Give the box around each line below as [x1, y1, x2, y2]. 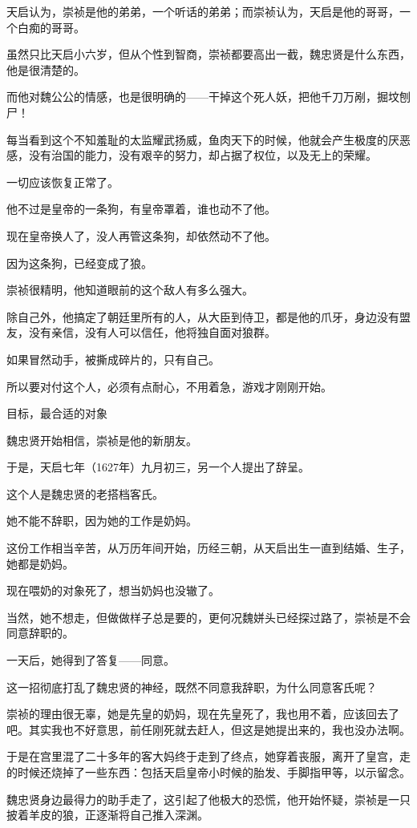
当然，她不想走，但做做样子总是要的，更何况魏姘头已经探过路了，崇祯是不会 [6, 608, 411, 625]
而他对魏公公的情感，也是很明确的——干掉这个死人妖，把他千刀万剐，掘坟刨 [6, 88, 411, 105]
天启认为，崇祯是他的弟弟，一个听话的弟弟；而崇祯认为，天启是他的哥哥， [6, 3, 399, 19]
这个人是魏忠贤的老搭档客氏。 [6, 485, 164, 502]
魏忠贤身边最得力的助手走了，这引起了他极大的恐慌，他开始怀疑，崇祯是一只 [6, 790, 411, 807]
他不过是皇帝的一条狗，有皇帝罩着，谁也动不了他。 [6, 200, 276, 217]
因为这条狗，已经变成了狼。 [6, 254, 152, 271]
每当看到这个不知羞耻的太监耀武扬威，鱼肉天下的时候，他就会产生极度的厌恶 [6, 131, 411, 147]
